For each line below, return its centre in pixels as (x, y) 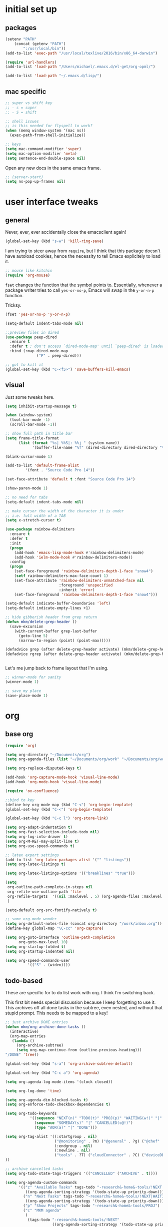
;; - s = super (21, 108)
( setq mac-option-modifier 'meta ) (41, 154)
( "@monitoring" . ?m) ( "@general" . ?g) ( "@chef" (107, 1141)
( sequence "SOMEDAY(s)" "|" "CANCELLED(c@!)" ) (84, 1123)
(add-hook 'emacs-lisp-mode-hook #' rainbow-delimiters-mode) (79, 552)
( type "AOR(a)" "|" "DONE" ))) (66, 1127)
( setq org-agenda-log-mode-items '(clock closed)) (59, 1082)
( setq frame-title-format (32, 438)
